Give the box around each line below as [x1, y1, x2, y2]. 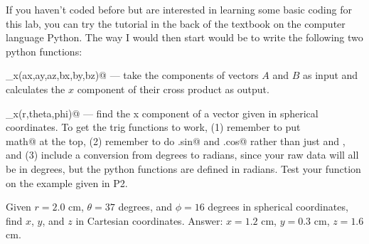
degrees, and [118, 199, 173, 214]
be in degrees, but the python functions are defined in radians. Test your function [6, 161, 361, 176]
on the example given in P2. [6, 175, 128, 190]
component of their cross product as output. [77, 81, 269, 96]
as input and [303, 68, 358, 83]
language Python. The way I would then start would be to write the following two [6, 30, 363, 45]
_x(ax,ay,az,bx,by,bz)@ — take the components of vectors [6, 68, 259, 83]
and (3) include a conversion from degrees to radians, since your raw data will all [6, 147, 359, 162]
